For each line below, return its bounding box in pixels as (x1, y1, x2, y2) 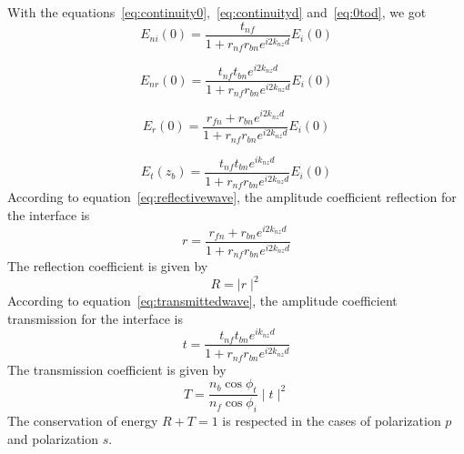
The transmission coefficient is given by (7, 359, 227, 378)
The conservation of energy (7, 411, 158, 430)
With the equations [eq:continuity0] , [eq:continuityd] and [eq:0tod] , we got (7, 3, 427, 21)
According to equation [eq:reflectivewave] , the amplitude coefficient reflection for (7, 187, 457, 207)
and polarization (7, 429, 99, 448)
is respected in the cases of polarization (222, 411, 441, 430)
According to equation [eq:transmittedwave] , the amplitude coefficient (7, 291, 398, 310)
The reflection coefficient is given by (7, 257, 208, 276)
